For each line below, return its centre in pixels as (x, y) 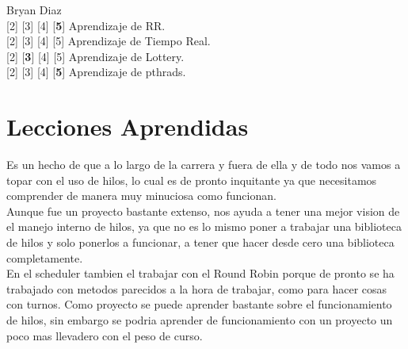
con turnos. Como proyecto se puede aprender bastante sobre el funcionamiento (199, 304)
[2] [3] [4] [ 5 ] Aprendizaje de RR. (86, 25)
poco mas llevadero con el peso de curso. (105, 335)
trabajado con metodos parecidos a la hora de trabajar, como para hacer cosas (197, 288)
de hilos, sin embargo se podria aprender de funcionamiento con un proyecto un (200, 320)
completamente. (45, 257)
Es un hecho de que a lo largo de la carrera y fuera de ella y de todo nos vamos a (204, 165)
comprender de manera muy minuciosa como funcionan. (141, 196)
